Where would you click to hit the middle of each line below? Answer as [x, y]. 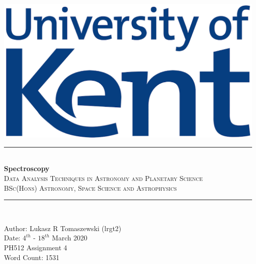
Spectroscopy [27, 168]
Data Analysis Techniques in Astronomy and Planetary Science [103, 178]
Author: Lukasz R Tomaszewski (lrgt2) [63, 228]
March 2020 [70, 238]
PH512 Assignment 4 [36, 247]
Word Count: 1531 [32, 257]
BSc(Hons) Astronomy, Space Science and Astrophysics [90, 188]
